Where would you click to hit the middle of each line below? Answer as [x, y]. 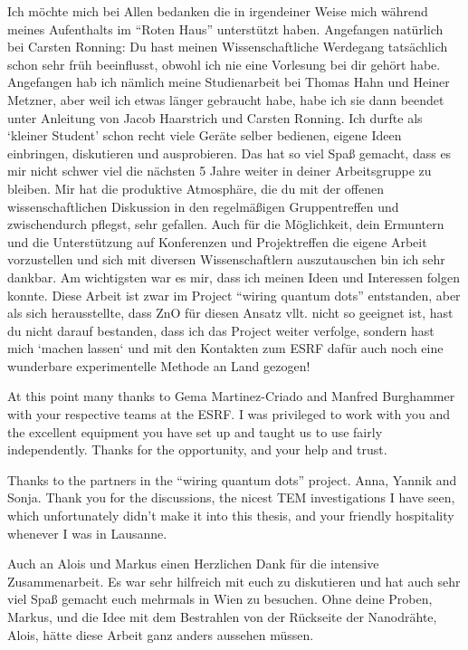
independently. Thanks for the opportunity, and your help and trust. [197, 449]
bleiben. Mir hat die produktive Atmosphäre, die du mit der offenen [196, 188]
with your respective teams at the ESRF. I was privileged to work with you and [229, 414]
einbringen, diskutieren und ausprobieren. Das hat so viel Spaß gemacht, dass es [229, 153]
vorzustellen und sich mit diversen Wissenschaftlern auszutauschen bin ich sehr [226, 259]
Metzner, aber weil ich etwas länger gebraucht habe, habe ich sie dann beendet [226, 99]
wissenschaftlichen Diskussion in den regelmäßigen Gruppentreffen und [203, 206]
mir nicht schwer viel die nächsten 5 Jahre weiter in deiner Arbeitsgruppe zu [220, 171]
